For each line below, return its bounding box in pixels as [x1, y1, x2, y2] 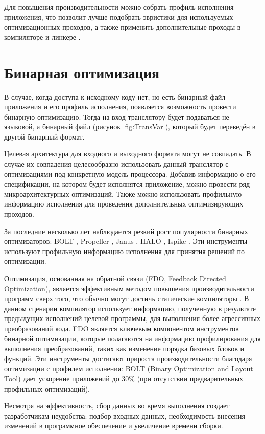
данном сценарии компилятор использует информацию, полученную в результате [4, 303, 256, 313]
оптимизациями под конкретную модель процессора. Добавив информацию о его [4, 168, 256, 179]
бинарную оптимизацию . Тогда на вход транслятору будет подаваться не [4, 111, 229, 122]
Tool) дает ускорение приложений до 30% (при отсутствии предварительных [4, 373, 244, 383]
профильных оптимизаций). [4, 383, 90, 394]
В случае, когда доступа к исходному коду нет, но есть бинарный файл [4, 91, 226, 102]
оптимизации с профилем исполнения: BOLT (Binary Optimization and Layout [4, 363, 253, 374]
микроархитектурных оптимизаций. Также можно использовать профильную [4, 188, 242, 199]
